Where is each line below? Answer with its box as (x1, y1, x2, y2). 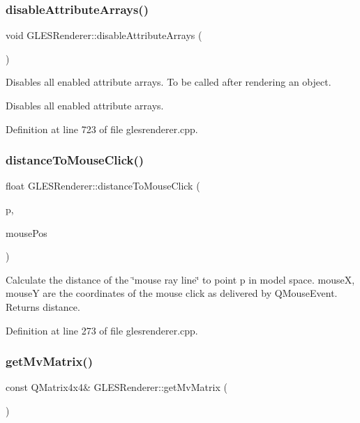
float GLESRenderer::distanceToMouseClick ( (6, 178, 200, 193)
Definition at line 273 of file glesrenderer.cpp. (6, 323, 198, 337)
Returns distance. (6, 299, 80, 314)
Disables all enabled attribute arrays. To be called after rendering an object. (6, 75, 331, 89)
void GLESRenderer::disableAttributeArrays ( (6, 28, 202, 43)
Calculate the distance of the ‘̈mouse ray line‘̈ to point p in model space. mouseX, (6, 272, 355, 286)
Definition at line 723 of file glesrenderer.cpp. (6, 121, 198, 136)
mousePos (6, 225, 47, 240)
